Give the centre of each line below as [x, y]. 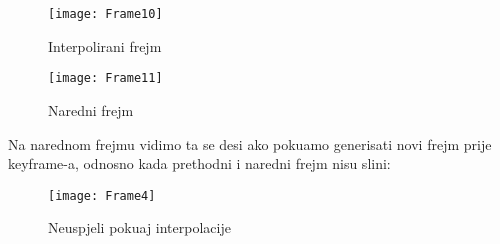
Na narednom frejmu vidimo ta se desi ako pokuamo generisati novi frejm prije [250, 143]
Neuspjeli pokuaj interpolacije [139, 227]
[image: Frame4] [102, 195]
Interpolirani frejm [105, 45]
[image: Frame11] [105, 78]
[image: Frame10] [105, 14]
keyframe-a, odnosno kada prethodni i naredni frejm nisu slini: [199, 163]
